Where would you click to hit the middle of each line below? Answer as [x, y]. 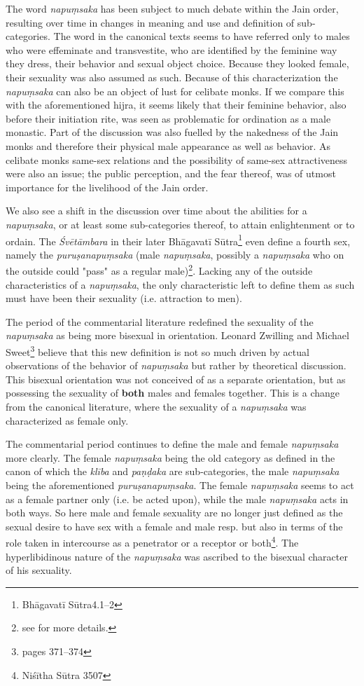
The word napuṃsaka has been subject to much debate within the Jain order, [172, 8]
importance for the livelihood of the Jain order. [107, 187]
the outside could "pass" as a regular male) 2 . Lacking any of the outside [159, 269]
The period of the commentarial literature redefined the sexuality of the [160, 321]
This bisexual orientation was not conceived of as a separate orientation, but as [176, 379]
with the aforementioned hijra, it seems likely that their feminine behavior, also [176, 105]
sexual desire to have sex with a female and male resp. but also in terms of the [174, 526]
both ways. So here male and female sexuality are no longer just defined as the [174, 513]
